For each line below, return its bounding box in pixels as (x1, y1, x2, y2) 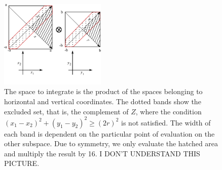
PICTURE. (4, 158, 40, 168)
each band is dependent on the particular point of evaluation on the (4, 128, 215, 139)
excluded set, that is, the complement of (4, 106, 129, 116)
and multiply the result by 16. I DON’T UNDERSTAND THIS (4, 148, 200, 158)
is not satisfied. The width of (121, 117, 211, 127)
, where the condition (135, 106, 202, 116)
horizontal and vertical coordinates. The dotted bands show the (4, 96, 201, 106)
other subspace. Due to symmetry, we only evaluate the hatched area (4, 138, 218, 149)
